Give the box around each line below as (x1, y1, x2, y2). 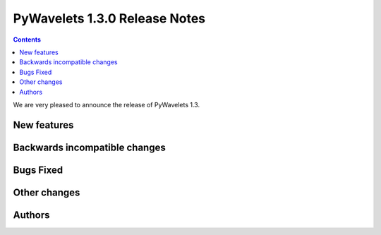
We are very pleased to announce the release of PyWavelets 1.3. (13, 100, 200, 109)
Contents (13, 35, 42, 44)
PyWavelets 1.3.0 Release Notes (13, 11, 206, 26)
